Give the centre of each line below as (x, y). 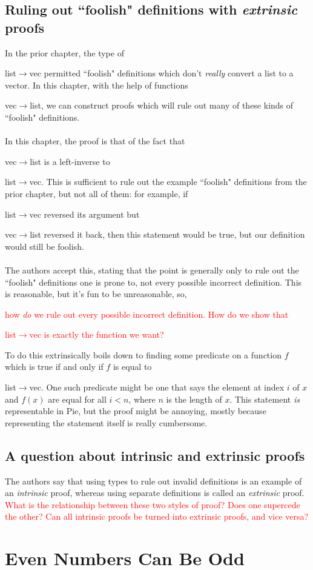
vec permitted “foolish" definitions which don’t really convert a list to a (161, 73)
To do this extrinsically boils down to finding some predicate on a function (143, 354)
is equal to (132, 367)
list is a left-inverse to (70, 161)
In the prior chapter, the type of (64, 52)
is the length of (194, 399)
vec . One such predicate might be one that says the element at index (157, 387)
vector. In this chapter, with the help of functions (97, 85)
